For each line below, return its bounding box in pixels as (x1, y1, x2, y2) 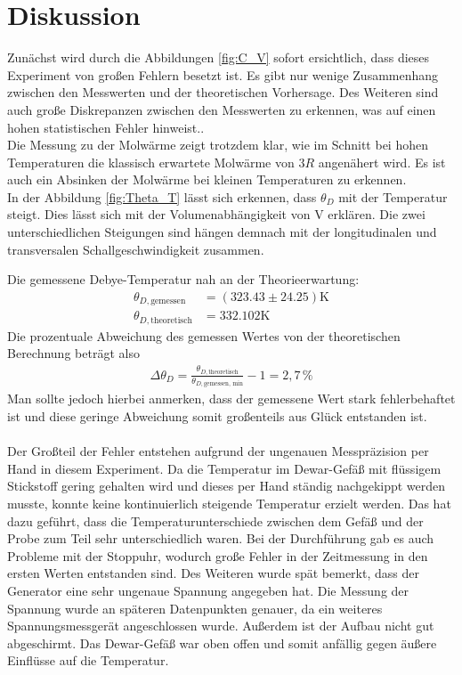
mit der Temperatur (338, 187, 448, 206)
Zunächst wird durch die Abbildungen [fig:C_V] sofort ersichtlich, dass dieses (7, 48, 430, 67)
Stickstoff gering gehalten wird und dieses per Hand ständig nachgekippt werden (7, 476, 446, 495)
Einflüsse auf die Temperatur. (7, 651, 169, 670)
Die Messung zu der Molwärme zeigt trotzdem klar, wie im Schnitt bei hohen (7, 135, 428, 154)
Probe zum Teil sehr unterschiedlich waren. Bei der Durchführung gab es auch (7, 529, 434, 548)
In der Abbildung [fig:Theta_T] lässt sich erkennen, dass (7, 187, 317, 206)
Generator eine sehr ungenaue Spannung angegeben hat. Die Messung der (7, 581, 409, 599)
